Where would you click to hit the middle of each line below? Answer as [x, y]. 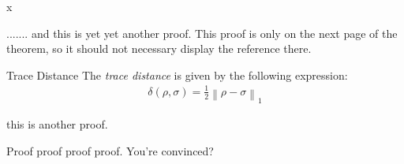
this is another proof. [57, 124]
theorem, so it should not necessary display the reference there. [159, 48]
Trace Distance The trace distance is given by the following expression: [177, 75]
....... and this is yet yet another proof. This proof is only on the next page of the [202, 33]
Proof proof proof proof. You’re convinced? [110, 150]
